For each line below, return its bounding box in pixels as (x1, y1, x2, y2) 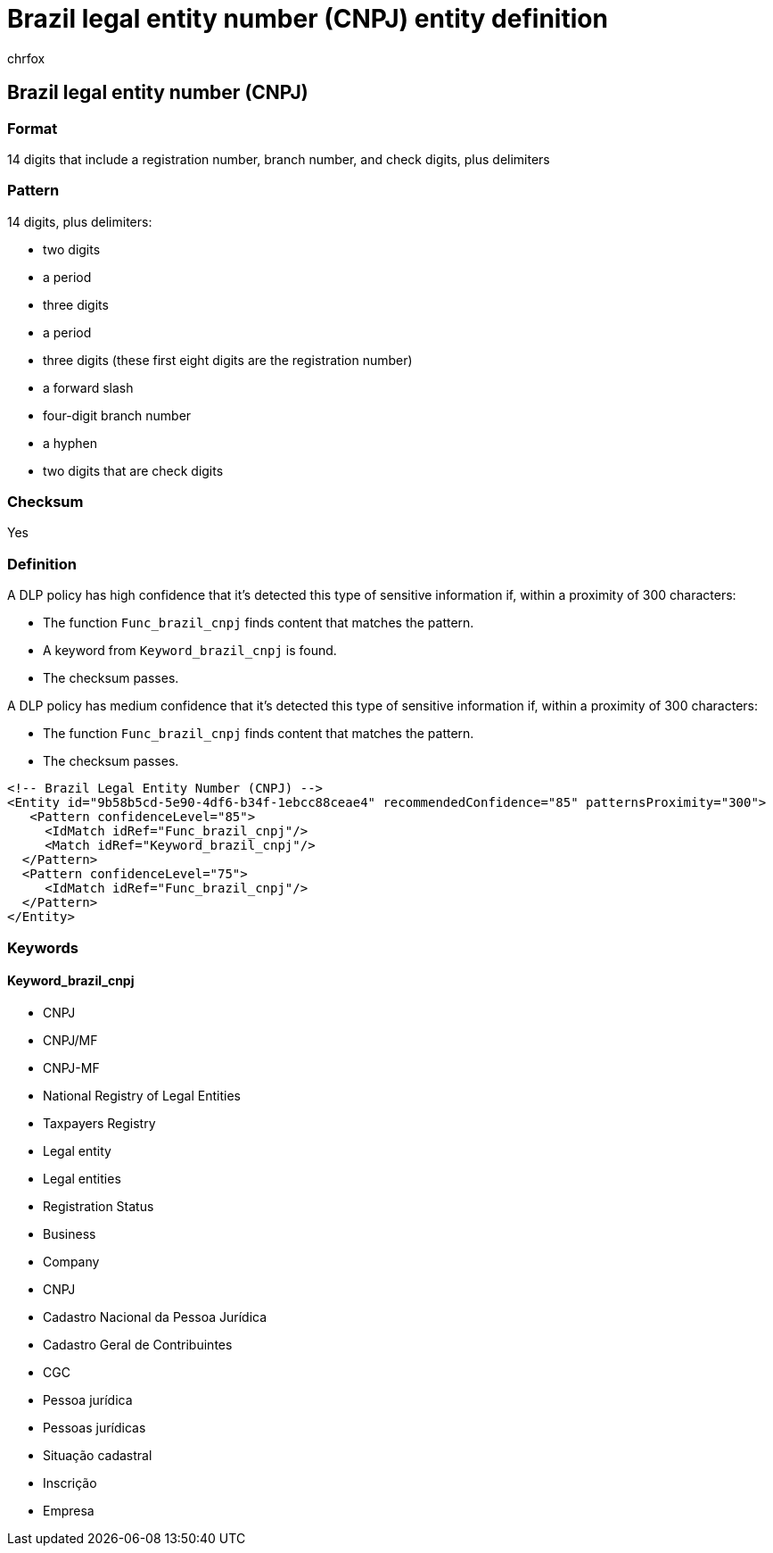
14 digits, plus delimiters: (7, 213, 152, 229)
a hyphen (43, 435, 98, 451)
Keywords (7, 938, 78, 957)
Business (43, 1225, 96, 1242)
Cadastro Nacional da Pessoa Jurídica (43, 1308, 267, 1325)
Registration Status (43, 1198, 154, 1214)
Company (43, 1253, 100, 1269)
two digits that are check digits (43, 462, 224, 478)
